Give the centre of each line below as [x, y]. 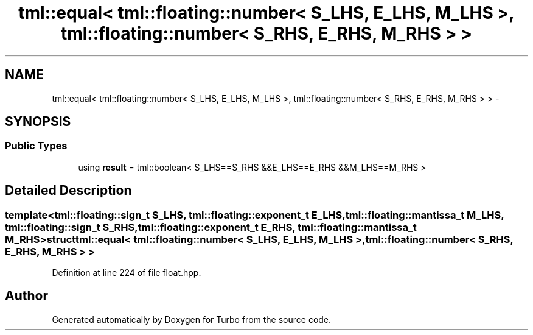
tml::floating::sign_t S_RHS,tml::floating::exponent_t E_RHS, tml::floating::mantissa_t [211, 227]
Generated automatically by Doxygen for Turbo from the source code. [192, 319]
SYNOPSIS [38, 122]
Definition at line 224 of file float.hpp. [127, 273]
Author [26, 296]
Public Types [36, 146]
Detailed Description [68, 191]
